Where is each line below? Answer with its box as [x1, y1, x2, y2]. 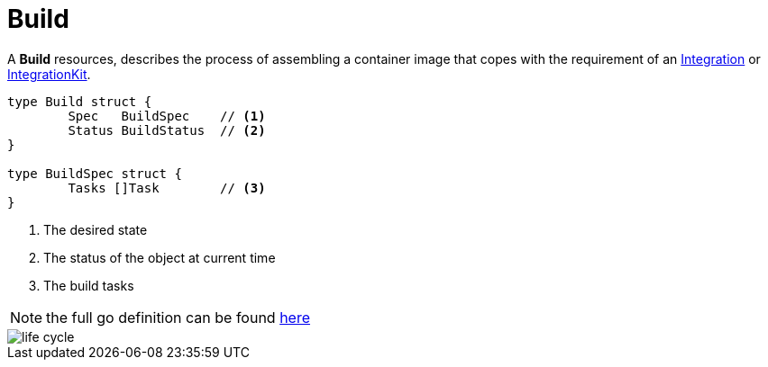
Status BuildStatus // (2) [68, 122, 266, 138]
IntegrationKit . [7, 66, 91, 82]
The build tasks [43, 277, 134, 293]
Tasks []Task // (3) [68, 180, 266, 195]
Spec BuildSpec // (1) [68, 108, 266, 123]
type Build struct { [7, 94, 152, 109]
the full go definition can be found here [46, 308, 311, 327]
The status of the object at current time [43, 249, 276, 265]
